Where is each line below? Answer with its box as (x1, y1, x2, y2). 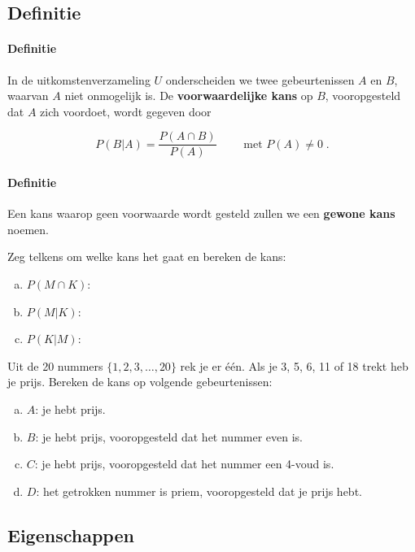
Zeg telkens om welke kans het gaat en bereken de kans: (7, 248, 286, 265)
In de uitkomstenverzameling (7, 71, 151, 88)
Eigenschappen (7, 522, 134, 547)
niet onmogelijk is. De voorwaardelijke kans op (64, 87, 313, 104)
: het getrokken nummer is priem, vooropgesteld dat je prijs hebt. (36, 482, 362, 499)
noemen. (7, 220, 49, 237)
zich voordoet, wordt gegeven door (40, 102, 212, 120)
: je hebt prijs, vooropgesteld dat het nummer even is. (35, 428, 304, 445)
